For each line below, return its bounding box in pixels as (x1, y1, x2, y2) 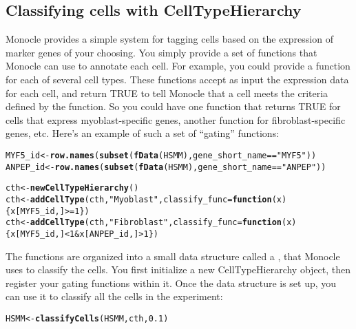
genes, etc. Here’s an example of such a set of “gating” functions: (6, 126, 280, 140)
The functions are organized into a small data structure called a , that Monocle (6, 248, 340, 263)
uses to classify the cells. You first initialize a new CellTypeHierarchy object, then (6, 262, 351, 277)
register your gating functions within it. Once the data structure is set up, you (6, 275, 337, 290)
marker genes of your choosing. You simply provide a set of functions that (6, 45, 317, 59)
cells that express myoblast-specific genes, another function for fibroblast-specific (6, 112, 346, 127)
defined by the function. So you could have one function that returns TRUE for (6, 99, 341, 114)
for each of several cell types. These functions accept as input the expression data (6, 72, 349, 86)
